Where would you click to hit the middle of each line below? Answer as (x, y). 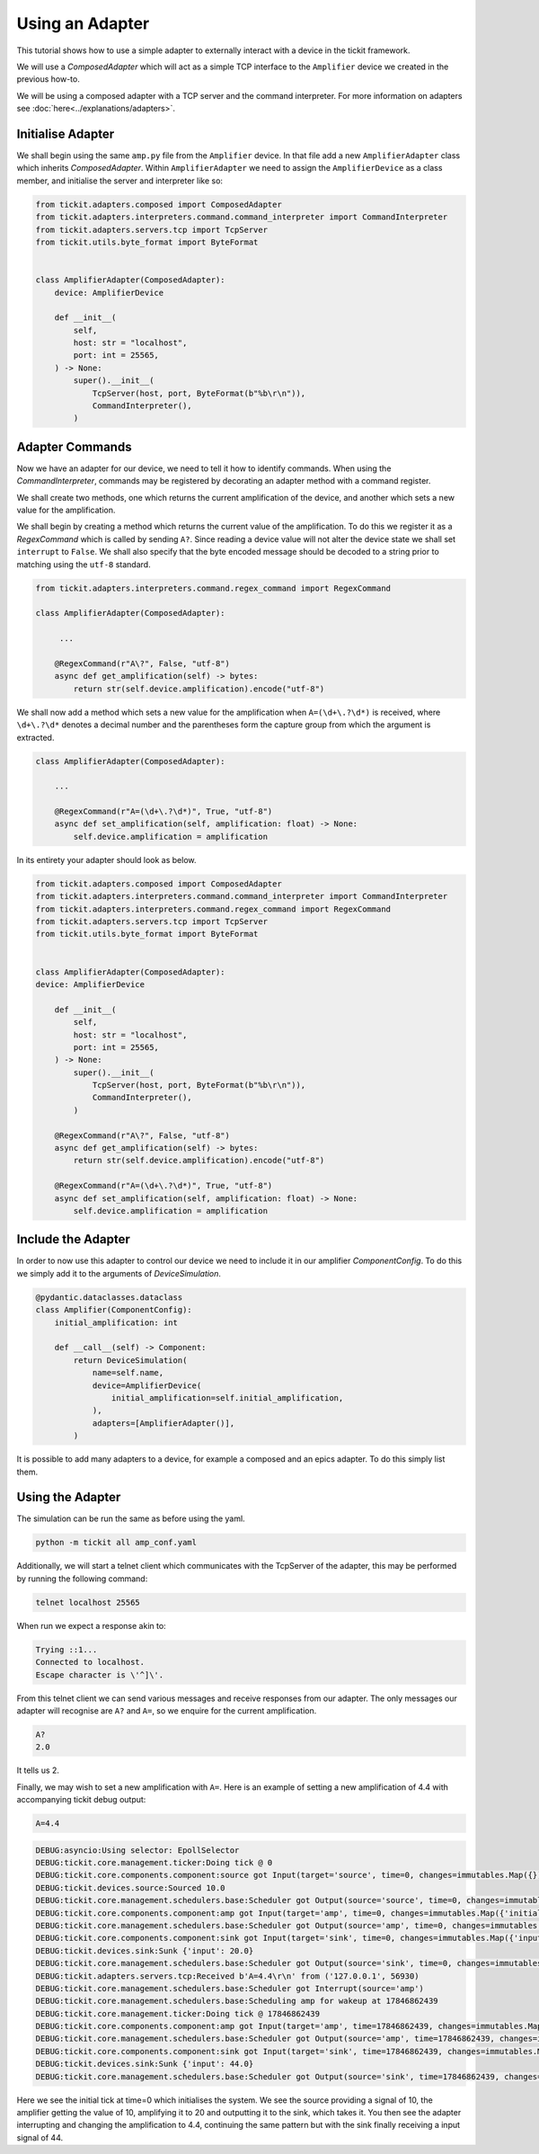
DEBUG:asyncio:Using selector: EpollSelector (137, 1850)
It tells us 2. (38, 1770)
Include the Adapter (73, 1239)
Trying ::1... (66, 1649)
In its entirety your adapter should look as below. (106, 859)
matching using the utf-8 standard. (84, 564)
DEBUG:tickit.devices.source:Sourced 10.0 (130, 1887)
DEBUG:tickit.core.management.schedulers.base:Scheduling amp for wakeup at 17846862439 (237, 2001)
